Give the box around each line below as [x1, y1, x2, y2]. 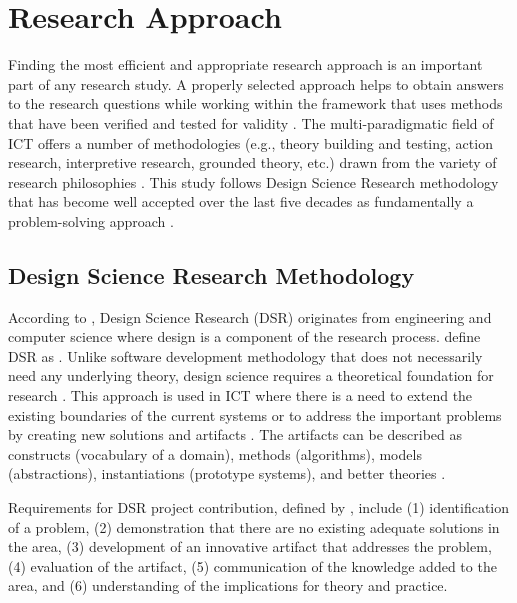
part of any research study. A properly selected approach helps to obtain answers [8, 73, 504, 94]
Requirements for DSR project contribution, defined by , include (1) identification [8, 497, 510, 518]
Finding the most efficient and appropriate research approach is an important [8, 54, 483, 75]
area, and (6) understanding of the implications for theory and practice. [8, 575, 448, 596]
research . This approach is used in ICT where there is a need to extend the [8, 385, 473, 406]
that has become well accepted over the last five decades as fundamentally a [8, 191, 474, 212]
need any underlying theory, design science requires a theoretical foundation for [8, 365, 494, 386]
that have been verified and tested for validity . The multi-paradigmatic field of [8, 112, 494, 133]
